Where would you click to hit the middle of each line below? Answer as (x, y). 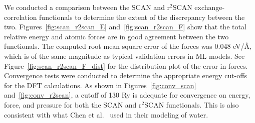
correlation (21, 17)
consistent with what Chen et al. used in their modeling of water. (106, 114)
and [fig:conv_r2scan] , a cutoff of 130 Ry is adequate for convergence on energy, (127, 95)
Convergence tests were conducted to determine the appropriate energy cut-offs (125, 75)
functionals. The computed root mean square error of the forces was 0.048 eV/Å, (128, 46)
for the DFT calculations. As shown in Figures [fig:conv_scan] (100, 85)
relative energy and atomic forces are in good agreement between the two (116, 36)
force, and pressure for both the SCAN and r (73, 104)
